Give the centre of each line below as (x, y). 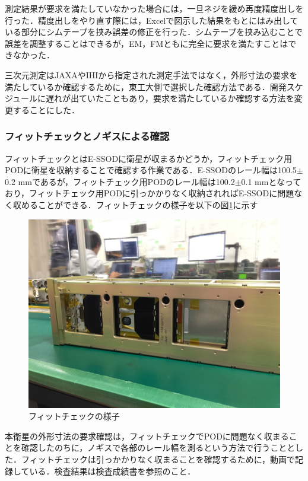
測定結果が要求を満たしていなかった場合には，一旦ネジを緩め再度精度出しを (154, 8)
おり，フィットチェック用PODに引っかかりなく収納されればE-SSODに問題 (150, 193)
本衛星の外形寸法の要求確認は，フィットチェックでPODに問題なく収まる (147, 436)
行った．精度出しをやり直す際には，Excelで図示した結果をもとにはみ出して (152, 20)
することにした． (46, 109)
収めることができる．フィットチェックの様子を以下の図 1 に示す (135, 204)
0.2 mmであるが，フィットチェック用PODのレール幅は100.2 (120, 181)
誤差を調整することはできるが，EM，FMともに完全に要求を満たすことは (147, 43)
